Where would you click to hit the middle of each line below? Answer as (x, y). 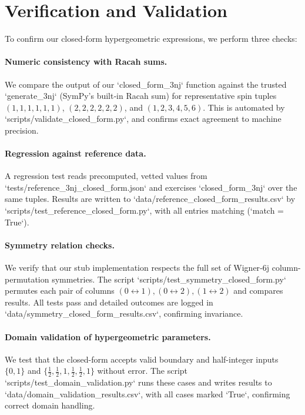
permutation (27, 279)
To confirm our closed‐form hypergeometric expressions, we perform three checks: (151, 39)
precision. (22, 130)
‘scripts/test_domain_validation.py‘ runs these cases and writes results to (138, 382)
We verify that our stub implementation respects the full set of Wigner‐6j (137, 268)
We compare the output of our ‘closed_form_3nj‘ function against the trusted (146, 84)
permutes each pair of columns (60, 290)
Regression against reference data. (76, 153)
